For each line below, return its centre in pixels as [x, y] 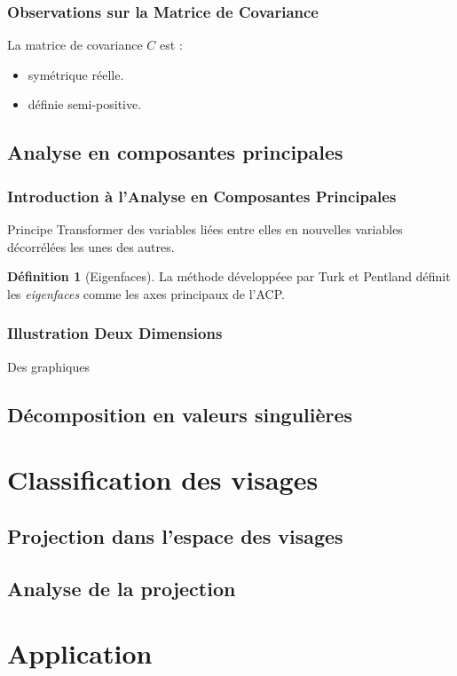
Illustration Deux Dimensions [115, 333]
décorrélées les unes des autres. [91, 246]
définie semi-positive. [85, 104]
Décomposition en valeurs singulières [180, 414]
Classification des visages [163, 479]
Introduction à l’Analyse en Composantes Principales [202, 196]
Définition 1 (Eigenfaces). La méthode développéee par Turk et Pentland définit [229, 276]
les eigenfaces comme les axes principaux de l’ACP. [146, 293]
